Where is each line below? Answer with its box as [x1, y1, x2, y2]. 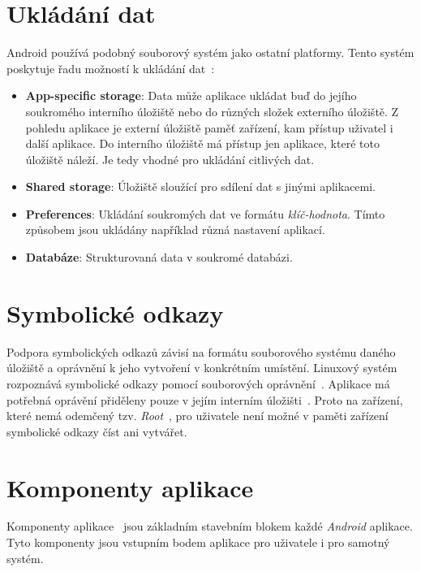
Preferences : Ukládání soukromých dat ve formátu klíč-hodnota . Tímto [25, 205, 385, 222]
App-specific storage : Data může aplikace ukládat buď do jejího [25, 87, 357, 104]
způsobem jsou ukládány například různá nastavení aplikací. [25, 221, 325, 238]
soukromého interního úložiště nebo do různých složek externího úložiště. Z [25, 102, 399, 119]
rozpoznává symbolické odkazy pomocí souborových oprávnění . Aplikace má [6, 375, 390, 392]
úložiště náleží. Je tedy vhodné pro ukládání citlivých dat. [25, 150, 315, 167]
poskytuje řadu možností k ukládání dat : [6, 59, 215, 76]
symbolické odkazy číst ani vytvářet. [6, 422, 187, 440]
